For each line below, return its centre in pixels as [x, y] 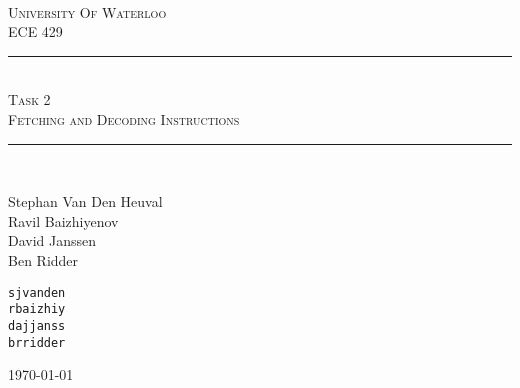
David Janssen [52, 240]
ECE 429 [35, 31]
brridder [37, 342]
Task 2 [29, 99]
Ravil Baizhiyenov [63, 220]
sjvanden [37, 292]
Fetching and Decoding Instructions [124, 118]
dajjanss [37, 325]
